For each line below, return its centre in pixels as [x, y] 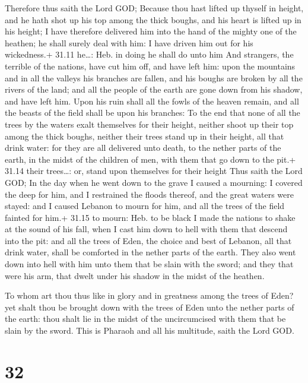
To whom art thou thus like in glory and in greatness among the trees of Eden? [149, 295]
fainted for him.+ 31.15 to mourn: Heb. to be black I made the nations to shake [150, 217]
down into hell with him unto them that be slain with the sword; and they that [149, 264]
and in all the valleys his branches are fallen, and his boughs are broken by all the [154, 77]
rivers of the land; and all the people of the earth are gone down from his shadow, [154, 89]
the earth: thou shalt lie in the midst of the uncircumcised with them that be [145, 319]
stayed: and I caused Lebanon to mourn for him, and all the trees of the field [145, 206]
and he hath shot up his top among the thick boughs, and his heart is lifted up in [153, 19]
